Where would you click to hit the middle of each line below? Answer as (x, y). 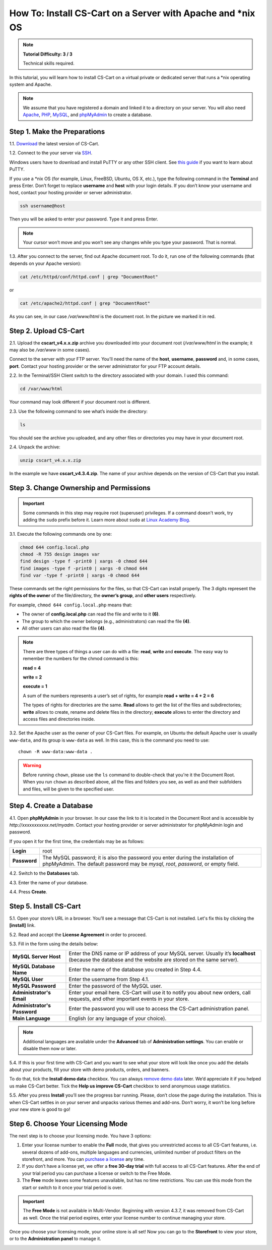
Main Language (31, 1018)
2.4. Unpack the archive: (35, 447)
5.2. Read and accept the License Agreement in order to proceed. (78, 934)
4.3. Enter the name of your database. (49, 882)
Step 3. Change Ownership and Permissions (80, 488)
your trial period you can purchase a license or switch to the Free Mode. (97, 1173)
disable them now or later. (50, 1049)
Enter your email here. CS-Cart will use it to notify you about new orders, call (160, 993)
